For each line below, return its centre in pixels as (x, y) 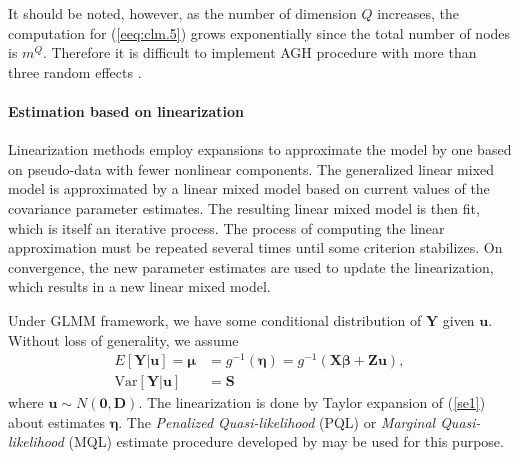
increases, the (418, 13)
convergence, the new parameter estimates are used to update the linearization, (251, 266)
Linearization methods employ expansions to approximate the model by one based (260, 149)
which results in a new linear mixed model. (139, 286)
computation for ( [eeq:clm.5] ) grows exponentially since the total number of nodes (259, 32)
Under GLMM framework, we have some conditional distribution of (215, 319)
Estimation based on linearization (126, 110)
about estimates (56, 421)
